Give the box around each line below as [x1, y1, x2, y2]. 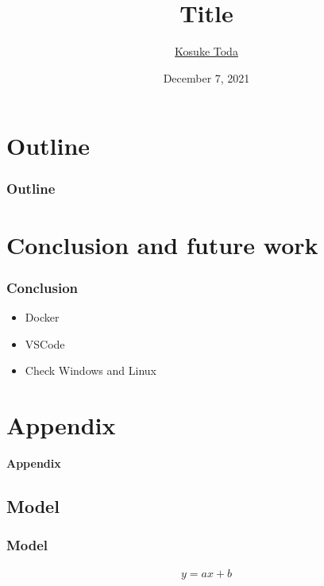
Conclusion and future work [6, 228, 318, 260]
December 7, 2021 [163, 69, 250, 86]
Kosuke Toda [175, 43, 238, 60]
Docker [25, 308, 60, 325]
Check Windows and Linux [25, 362, 156, 379]
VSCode [25, 335, 65, 352]
